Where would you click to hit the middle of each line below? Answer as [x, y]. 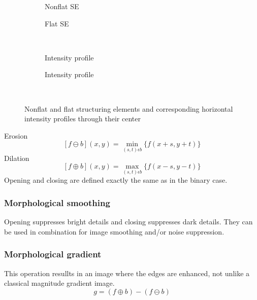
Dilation [17, 158]
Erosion [16, 135]
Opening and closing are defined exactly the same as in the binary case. [116, 180]
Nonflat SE [62, 6]
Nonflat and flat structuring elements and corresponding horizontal [129, 108]
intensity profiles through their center [83, 119]
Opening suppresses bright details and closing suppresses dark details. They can [128, 222]
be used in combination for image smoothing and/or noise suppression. [114, 231]
